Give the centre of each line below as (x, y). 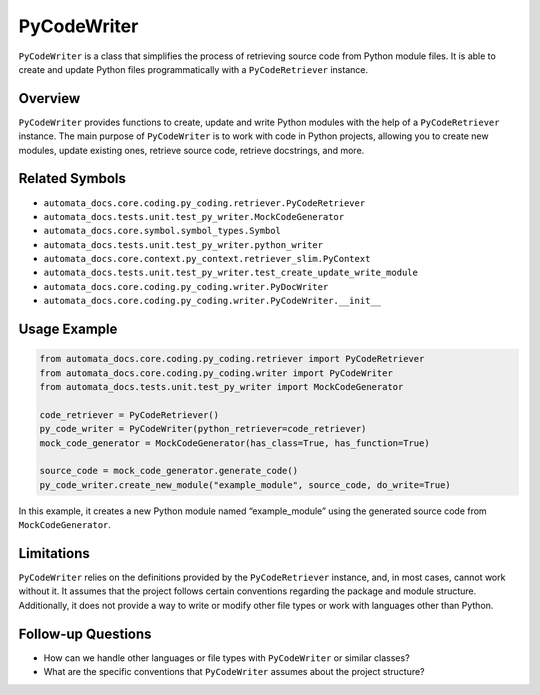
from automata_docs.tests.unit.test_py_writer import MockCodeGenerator (221, 387)
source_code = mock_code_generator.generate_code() (169, 471)
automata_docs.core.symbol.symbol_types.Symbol (162, 231)
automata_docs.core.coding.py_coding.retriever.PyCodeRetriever (204, 203)
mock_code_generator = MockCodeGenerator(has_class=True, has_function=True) (234, 443)
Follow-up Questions (85, 633)
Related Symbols (72, 178)
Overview (49, 98)
